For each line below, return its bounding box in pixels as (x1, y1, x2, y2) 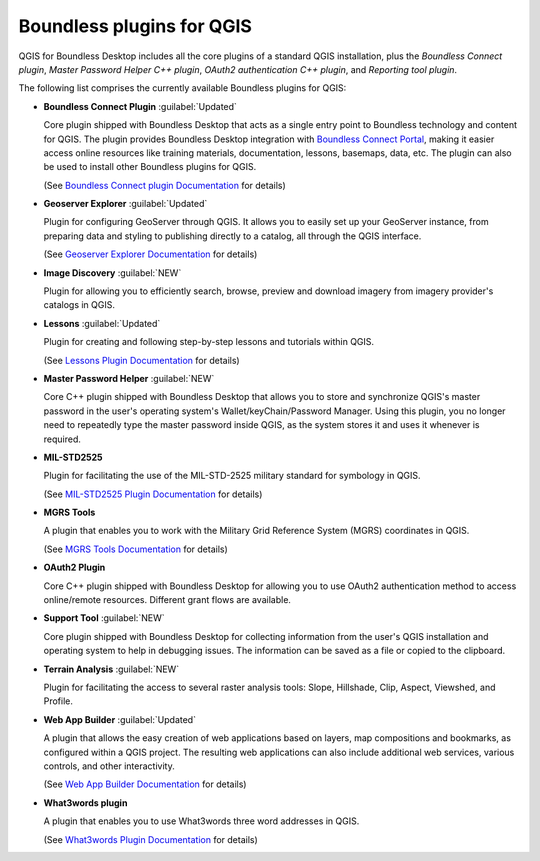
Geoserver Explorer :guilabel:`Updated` (43, 198, 208, 210)
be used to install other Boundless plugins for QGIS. (43, 161, 257, 173)
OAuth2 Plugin (43, 561, 106, 574)
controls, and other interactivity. (43, 760, 175, 772)
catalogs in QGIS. (43, 299, 115, 311)
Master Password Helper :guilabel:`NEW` (43, 372, 215, 384)
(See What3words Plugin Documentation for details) (43, 833, 259, 845)
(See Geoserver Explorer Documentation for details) (43, 248, 258, 260)
